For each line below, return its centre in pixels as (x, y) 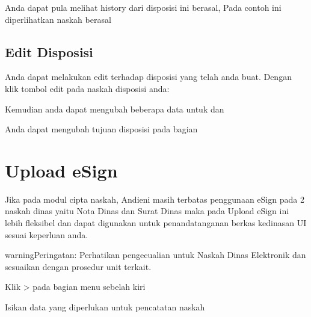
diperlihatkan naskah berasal (58, 19)
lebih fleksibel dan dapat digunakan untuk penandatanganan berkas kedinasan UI (156, 223)
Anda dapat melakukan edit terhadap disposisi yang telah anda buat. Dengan (148, 77)
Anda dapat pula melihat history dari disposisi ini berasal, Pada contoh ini (143, 7)
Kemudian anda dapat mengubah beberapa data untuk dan (115, 109)
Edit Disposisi (49, 51)
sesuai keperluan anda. (47, 234)
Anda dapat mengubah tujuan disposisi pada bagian (101, 129)
